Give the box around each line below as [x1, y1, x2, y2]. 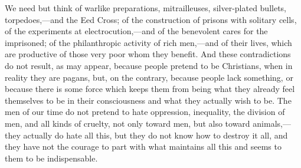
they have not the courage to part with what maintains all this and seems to [5, 140, 282, 153]
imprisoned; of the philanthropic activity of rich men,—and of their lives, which [5, 36, 292, 48]
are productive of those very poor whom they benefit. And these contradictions [5, 48, 291, 60]
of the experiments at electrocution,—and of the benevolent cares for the [5, 25, 268, 37]
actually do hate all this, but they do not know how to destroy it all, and [23, 129, 288, 141]
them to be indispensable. [5, 151, 98, 164]
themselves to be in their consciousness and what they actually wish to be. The [5, 94, 292, 106]
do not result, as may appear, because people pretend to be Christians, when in [5, 59, 293, 71]
